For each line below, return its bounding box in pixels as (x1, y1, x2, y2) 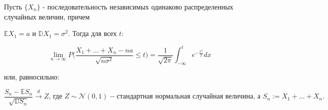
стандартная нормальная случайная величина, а (116, 93, 260, 100)
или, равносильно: (4, 71, 59, 82)
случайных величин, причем (4, 11, 90, 21)
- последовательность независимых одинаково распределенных (42, 1, 233, 11)
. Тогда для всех (68, 28, 117, 38)
